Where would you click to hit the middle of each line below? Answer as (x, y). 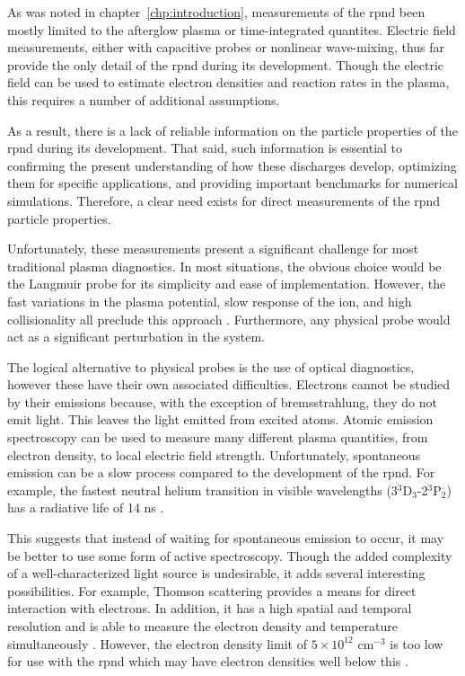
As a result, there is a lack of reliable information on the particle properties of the (232, 130)
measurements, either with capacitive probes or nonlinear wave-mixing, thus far (226, 47)
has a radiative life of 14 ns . (86, 507)
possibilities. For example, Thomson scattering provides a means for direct (212, 590)
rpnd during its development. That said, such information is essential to (205, 148)
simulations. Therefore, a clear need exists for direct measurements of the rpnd (224, 200)
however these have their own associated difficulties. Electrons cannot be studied (229, 384)
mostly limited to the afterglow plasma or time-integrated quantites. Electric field (232, 29)
